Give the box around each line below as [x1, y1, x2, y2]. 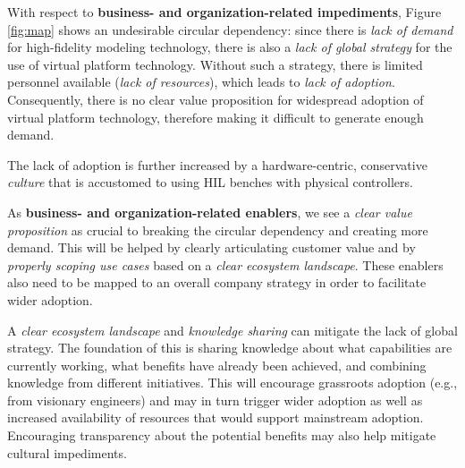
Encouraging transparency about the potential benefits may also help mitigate [7, 426, 436, 445]
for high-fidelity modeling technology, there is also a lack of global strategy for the [7, 38, 452, 56]
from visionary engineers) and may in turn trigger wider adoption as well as [7, 390, 423, 409]
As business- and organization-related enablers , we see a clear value [7, 202, 412, 221]
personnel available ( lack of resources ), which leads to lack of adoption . [7, 72, 395, 91]
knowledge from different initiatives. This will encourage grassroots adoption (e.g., [7, 373, 458, 392]
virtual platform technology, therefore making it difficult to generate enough [7, 107, 424, 126]
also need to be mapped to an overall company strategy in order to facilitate [7, 273, 427, 292]
